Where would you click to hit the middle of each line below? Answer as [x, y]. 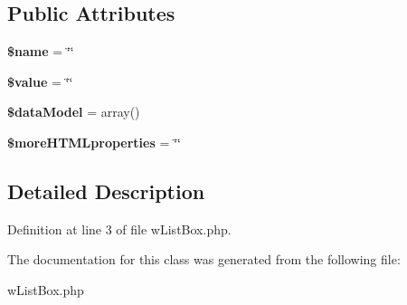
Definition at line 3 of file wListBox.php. [119, 229]
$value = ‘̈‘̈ [40, 81]
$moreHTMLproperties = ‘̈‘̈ [94, 142]
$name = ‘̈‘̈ [41, 51]
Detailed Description [106, 191]
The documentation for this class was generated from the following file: [204, 259]
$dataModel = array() [74, 112]
